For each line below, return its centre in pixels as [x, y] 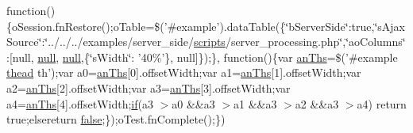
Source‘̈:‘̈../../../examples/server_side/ [100, 42]
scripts [210, 42]
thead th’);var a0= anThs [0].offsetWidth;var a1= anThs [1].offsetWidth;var [184, 72]
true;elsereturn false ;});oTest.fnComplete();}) [116, 119]
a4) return [382, 103]
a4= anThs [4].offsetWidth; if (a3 [80, 103]
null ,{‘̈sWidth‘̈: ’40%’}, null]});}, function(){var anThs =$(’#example [230, 57]
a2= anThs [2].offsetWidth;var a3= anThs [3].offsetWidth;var [149, 87]
